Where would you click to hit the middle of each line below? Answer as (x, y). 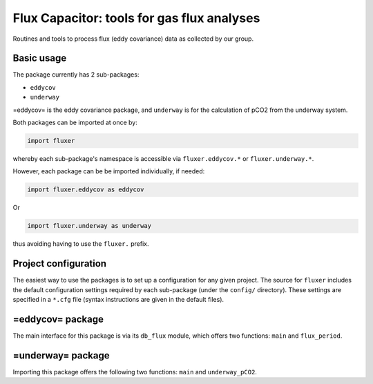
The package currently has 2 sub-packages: (76, 75)
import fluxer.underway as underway (89, 226)
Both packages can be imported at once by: (75, 123)
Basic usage (40, 58)
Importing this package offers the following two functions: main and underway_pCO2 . (135, 372)
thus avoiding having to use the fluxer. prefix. (81, 244)
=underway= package (61, 355)
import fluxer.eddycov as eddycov (86, 190)
